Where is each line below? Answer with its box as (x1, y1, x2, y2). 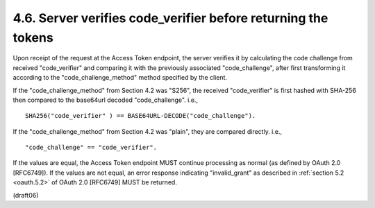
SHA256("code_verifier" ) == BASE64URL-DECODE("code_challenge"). (25, 112, 256, 120)
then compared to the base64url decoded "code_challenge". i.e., (12, 96, 198, 104)
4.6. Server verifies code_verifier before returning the (12, 10, 328, 26)
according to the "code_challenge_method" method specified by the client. (12, 73, 228, 82)
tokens (12, 30, 53, 45)
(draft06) (12, 191, 39, 199)
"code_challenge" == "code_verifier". (25, 144, 158, 152)
